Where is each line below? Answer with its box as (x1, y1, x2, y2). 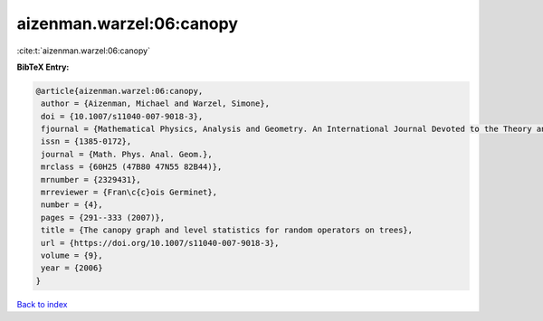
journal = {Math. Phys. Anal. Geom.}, (41, 149, 213, 159)
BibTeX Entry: (16, 61, 70, 72)
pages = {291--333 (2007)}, (41, 212, 166, 222)
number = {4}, (41, 200, 103, 210)
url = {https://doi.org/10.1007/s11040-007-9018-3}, (41, 238, 280, 248)
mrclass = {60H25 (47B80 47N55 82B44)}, (41, 162, 223, 172)
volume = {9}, (41, 250, 103, 260)
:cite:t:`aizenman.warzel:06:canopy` (16, 45, 151, 56)
